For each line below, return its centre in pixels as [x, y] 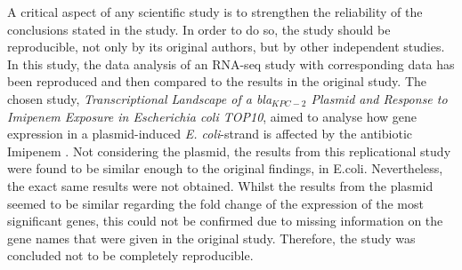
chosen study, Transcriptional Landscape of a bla [140, 98]
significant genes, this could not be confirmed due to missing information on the [225, 221]
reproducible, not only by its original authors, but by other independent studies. [226, 47]
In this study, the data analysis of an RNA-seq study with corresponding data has [231, 64]
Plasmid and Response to [379, 98]
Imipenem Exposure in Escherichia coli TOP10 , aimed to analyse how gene [212, 116]
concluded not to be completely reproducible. [130, 255]
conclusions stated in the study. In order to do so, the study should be [199, 29]
